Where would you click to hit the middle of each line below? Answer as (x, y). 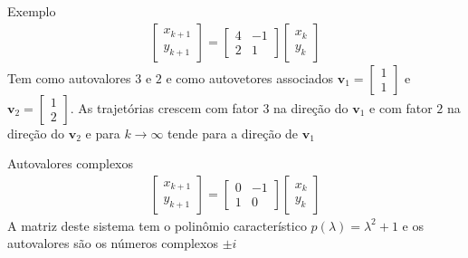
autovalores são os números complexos (113, 243)
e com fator (401, 107)
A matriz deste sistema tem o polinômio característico (157, 225)
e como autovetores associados (250, 77)
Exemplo (32, 11)
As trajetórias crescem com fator (168, 107)
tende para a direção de (233, 133)
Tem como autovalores (69, 77)
